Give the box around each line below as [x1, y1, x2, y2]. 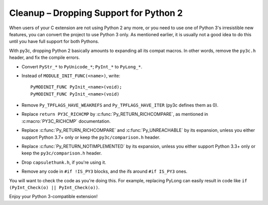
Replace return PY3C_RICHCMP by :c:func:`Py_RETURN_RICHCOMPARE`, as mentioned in [21, 111, 208, 117]
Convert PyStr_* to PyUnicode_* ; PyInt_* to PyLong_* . [21, 63, 142, 69]
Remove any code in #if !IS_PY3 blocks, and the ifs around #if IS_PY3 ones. [21, 168, 188, 174]
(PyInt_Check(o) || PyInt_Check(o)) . [9, 184, 100, 190]
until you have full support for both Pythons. [9, 39, 99, 45]
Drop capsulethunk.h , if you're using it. [21, 159, 107, 165]
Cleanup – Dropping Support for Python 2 [9, 7, 183, 18]
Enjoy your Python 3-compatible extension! [9, 194, 98, 200]
